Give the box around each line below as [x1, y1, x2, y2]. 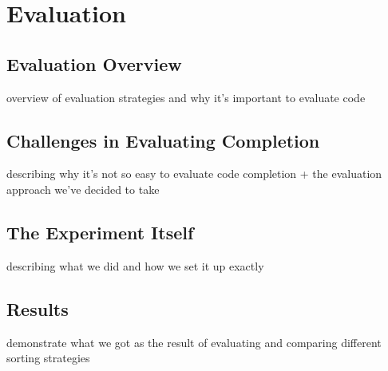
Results [6, 296, 69, 321]
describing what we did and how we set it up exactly [6, 257, 264, 274]
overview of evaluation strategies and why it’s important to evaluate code [6, 89, 366, 105]
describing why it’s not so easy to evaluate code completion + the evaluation [6, 165, 382, 182]
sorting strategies [6, 349, 90, 366]
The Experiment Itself [6, 219, 194, 244]
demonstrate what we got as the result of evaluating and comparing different [6, 334, 382, 350]
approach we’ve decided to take [6, 180, 160, 197]
